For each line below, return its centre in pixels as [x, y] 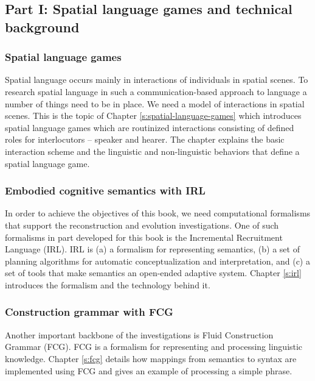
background [42, 27]
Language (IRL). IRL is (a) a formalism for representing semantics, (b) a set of [152, 249]
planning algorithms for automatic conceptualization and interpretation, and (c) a [157, 261]
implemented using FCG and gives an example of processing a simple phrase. [149, 370]
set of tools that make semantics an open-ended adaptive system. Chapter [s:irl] [153, 273]
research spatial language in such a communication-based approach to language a [156, 91]
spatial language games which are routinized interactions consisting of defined [150, 127]
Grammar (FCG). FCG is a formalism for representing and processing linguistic [154, 347]
